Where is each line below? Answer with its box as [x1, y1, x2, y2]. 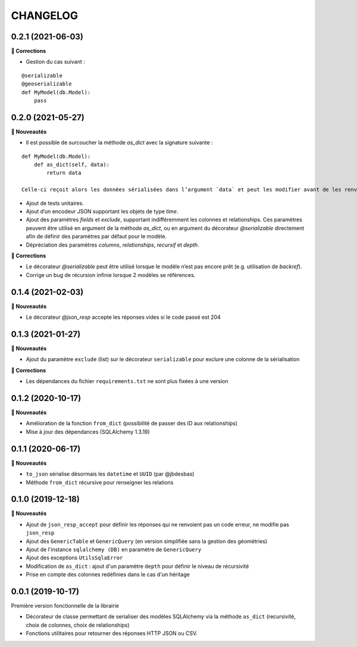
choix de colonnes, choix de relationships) [26, 621, 130, 629]
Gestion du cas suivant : [26, 58, 86, 66]
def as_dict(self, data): [33, 161, 110, 168]
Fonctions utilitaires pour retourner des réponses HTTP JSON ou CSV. [26, 630, 198, 637]
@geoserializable [21, 80, 72, 88]
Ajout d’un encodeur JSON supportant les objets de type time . [26, 208, 178, 215]
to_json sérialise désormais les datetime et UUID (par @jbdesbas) [26, 471, 195, 478]
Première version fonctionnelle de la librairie [11, 602, 119, 609]
